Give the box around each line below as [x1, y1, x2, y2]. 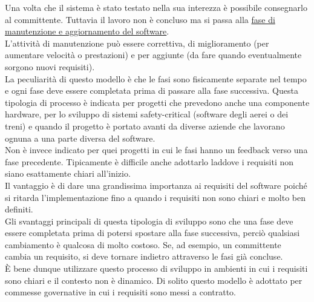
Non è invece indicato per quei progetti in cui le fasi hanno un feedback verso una [5, 143, 308, 156]
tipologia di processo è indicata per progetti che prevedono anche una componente [5, 96, 310, 108]
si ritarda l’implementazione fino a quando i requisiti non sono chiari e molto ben [5, 191, 306, 203]
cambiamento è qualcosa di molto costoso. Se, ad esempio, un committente [5, 238, 281, 251]
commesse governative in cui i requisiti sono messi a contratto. [5, 286, 237, 298]
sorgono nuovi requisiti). [5, 60, 95, 73]
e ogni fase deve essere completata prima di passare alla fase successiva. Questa [5, 84, 298, 97]
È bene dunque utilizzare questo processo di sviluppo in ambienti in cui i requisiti [5, 262, 308, 275]
